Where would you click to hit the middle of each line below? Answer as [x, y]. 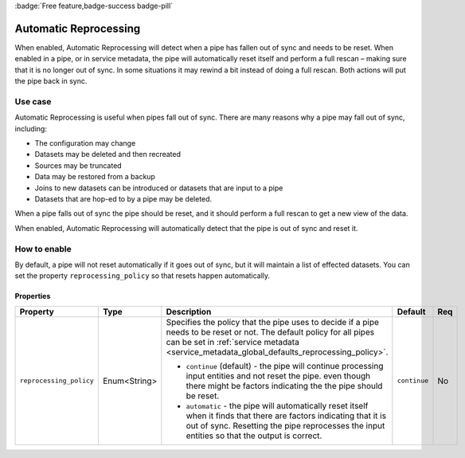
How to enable [43, 249]
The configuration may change [85, 143]
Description [189, 311]
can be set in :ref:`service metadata [233, 342]
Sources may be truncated [78, 165]
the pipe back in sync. [51, 81]
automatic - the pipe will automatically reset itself [277, 405]
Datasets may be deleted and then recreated [108, 155]
